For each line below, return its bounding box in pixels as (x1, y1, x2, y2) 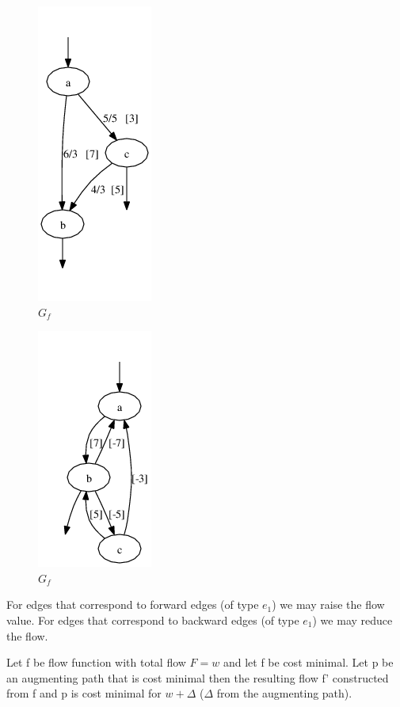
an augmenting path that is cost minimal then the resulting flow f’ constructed (6, 669, 389, 686)
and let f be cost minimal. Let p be (223, 654, 394, 671)
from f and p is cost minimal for (6, 685, 162, 701)
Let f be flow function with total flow (6, 654, 186, 671)
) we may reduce (312, 611, 393, 628)
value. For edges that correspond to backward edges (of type (6, 611, 299, 628)
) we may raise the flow (272, 596, 385, 613)
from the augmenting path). (216, 685, 352, 701)
